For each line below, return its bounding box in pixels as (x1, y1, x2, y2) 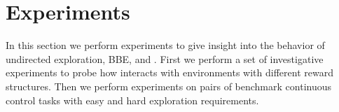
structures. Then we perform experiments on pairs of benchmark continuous (6, 78, 331, 93)
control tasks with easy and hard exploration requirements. (6, 92, 259, 107)
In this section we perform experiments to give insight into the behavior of (6, 38, 325, 52)
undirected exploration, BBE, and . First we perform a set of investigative (6, 51, 324, 66)
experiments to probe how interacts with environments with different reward (6, 65, 333, 80)
